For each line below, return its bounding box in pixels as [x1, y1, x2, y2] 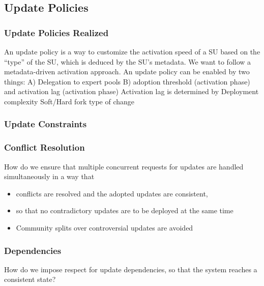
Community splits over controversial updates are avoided [16, 222, 193, 233]
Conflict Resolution [4, 141, 85, 154]
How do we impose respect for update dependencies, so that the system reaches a [4, 264, 257, 274]
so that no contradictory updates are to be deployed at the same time [16, 205, 233, 216]
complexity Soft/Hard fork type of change [4, 96, 134, 106]
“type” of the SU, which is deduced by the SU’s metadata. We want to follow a [4, 56, 251, 67]
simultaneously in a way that [4, 171, 95, 182]
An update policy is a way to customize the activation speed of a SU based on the [4, 46, 260, 56]
